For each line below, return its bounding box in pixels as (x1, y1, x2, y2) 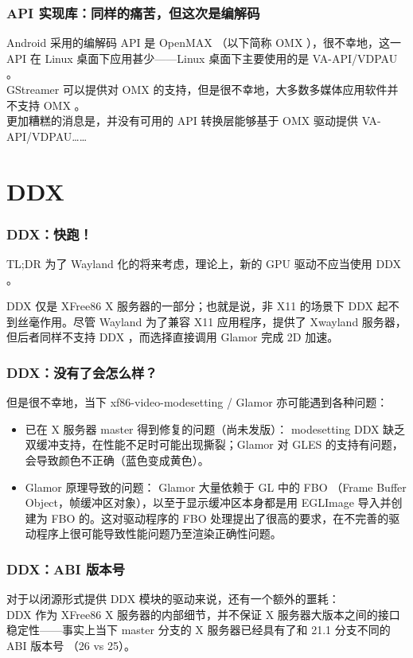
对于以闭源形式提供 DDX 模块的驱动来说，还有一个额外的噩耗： (6, 590, 340, 607)
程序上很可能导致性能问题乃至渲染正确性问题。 (36, 525, 282, 542)
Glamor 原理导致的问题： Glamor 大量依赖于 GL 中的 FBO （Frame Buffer (25, 478, 407, 495)
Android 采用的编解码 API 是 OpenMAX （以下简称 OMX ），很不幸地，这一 (6, 34, 402, 51)
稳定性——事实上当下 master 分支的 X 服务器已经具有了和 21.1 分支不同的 (6, 621, 391, 638)
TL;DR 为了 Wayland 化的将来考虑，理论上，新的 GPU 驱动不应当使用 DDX (6, 255, 401, 271)
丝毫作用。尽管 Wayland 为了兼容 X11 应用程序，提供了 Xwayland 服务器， (17, 313, 407, 329)
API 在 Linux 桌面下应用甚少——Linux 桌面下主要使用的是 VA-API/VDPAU (6, 49, 398, 66)
